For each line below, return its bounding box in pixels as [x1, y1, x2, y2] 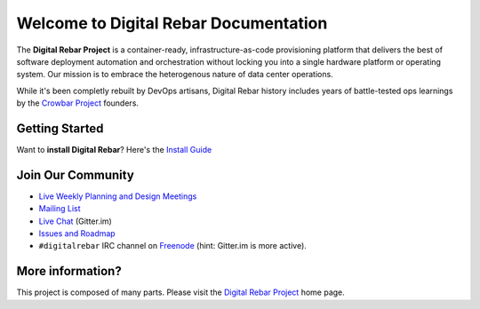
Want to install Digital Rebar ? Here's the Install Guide [16, 145, 212, 155]
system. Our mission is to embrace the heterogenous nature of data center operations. [16, 69, 333, 80]
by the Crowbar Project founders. [16, 98, 140, 108]
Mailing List [38, 203, 81, 214]
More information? [16, 264, 122, 279]
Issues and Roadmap [38, 228, 116, 239]
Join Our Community [16, 167, 135, 182]
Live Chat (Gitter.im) [38, 216, 113, 226]
